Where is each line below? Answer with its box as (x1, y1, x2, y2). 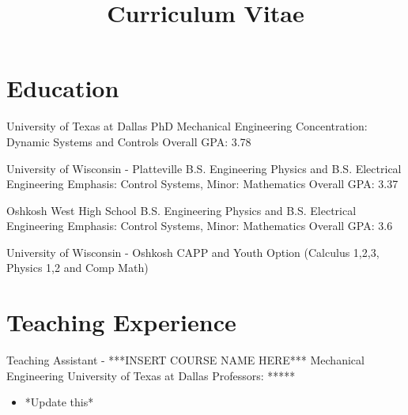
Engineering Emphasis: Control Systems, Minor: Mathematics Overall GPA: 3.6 (6, 217, 393, 234)
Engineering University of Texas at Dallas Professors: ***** (6, 367, 296, 383)
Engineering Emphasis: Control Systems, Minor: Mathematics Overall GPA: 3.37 (6, 175, 399, 192)
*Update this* (25, 394, 94, 410)
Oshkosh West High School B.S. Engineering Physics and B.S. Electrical (6, 202, 357, 218)
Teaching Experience (6, 306, 236, 338)
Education (6, 72, 119, 104)
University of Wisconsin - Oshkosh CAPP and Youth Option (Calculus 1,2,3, (6, 243, 380, 260)
